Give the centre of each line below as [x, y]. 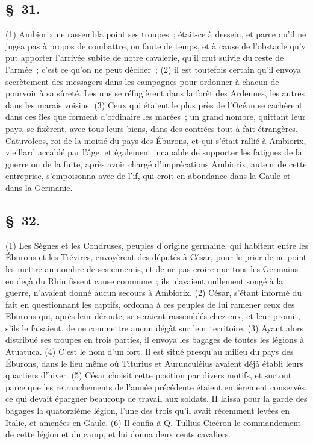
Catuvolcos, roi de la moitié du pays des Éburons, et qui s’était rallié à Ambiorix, [156, 140]
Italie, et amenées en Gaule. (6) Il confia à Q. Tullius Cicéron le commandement [153, 422]
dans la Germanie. [39, 187]
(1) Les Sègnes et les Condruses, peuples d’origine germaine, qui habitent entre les [157, 245]
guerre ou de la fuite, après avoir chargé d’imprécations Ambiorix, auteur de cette [156, 164]
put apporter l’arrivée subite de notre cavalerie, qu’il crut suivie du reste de [145, 58]
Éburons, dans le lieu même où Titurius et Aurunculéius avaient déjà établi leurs [154, 363]
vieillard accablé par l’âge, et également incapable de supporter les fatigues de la [154, 152]
